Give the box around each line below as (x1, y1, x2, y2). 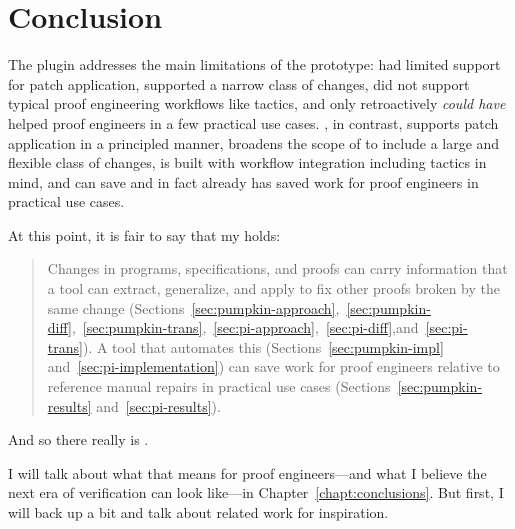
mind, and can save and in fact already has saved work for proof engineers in (8, 171, 479, 192)
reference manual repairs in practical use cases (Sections (47, 376, 391, 397)
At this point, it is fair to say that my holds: (8, 224, 281, 245)
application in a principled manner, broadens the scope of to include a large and (8, 132, 500, 153)
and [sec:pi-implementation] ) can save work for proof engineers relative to (47, 356, 500, 377)
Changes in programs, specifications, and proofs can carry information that (47, 258, 508, 279)
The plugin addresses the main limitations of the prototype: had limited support (8, 54, 501, 75)
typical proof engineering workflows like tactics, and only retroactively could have (8, 93, 506, 114)
